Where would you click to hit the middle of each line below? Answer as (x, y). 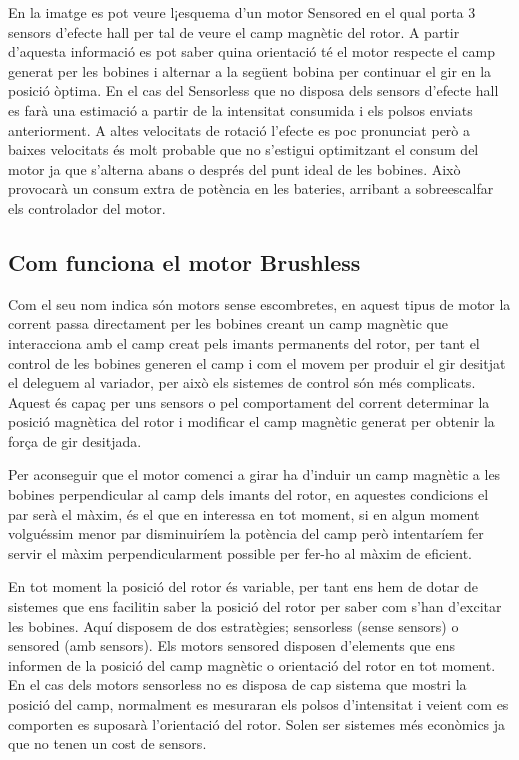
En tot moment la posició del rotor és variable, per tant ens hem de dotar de (243, 586)
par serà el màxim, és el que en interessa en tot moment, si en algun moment (244, 513)
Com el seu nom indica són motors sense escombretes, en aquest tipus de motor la (259, 303)
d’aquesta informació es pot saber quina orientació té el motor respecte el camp (251, 51)
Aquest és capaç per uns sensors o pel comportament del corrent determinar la (249, 401)
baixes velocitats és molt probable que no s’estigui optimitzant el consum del (243, 149)
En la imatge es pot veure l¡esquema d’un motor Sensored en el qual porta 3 (242, 12)
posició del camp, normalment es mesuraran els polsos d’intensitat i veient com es (258, 704)
